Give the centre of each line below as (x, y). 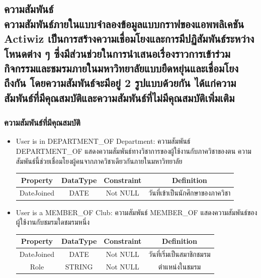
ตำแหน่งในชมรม (180, 266)
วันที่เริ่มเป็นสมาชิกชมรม (180, 254)
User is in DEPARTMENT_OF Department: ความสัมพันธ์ (103, 141)
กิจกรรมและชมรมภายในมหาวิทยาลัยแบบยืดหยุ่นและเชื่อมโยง (121, 68)
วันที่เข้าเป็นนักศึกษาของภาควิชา (190, 193)
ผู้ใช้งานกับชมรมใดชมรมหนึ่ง (53, 222)
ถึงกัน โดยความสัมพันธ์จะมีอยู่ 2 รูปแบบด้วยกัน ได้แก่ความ (120, 83)
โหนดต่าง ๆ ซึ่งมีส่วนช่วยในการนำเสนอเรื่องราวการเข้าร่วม (117, 53)
